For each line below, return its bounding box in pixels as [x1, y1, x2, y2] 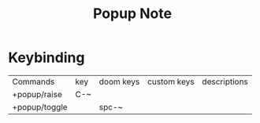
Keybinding [8, 49, 85, 67]
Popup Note [93, 5, 172, 23]
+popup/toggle [12, 101, 69, 112]
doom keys [98, 76, 140, 87]
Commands [12, 76, 55, 87]
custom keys [147, 76, 195, 87]
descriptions [202, 76, 248, 87]
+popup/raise [12, 89, 63, 99]
